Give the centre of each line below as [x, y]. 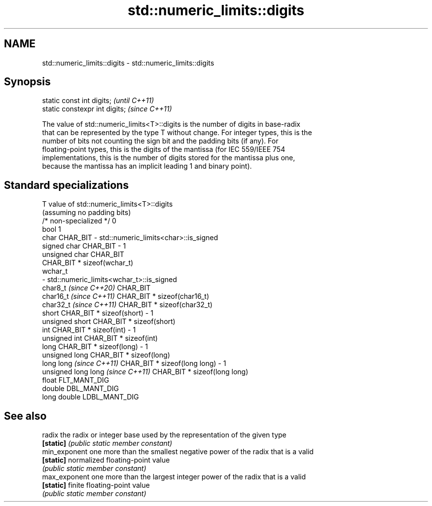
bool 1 [52, 229]
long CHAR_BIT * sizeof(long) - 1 [95, 347]
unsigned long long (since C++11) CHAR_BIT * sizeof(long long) [145, 372]
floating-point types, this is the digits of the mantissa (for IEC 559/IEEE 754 [164, 149]
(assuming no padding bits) [87, 213]
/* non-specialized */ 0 [79, 221]
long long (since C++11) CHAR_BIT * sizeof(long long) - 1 [134, 363]
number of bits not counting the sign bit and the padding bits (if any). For [160, 141]
